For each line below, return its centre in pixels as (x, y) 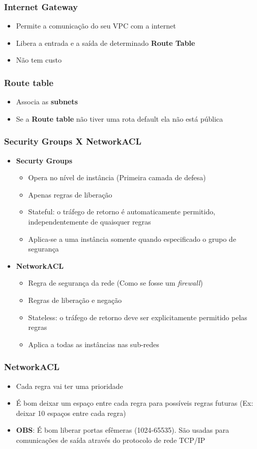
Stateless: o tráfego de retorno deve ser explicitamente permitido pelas (138, 317)
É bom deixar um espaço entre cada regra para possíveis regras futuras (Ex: (135, 403)
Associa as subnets (47, 102)
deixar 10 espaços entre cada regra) (71, 413)
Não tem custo (39, 60)
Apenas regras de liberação (70, 194)
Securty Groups (44, 160)
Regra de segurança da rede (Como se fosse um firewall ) (116, 283)
